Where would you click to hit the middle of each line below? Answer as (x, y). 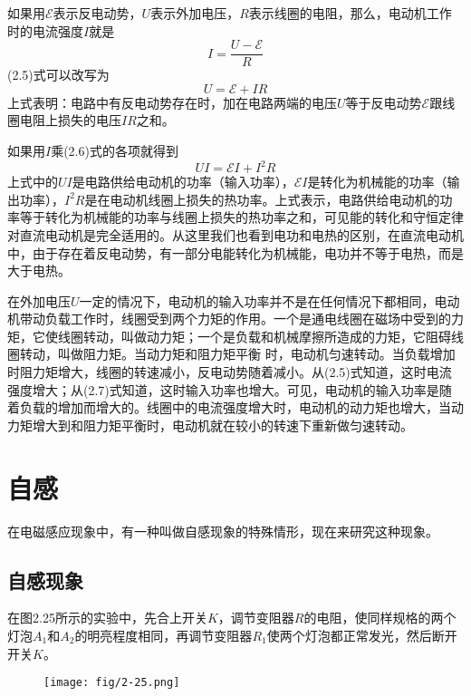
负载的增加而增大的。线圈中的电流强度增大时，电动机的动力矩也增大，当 (235, 407)
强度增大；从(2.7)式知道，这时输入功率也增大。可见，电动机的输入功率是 (223, 389)
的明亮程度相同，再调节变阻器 (163, 635)
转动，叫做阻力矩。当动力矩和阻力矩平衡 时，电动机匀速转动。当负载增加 (237, 354)
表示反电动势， (97, 13)
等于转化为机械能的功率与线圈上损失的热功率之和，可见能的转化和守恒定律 (241, 217)
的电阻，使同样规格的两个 (380, 618)
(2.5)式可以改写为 (58, 75)
